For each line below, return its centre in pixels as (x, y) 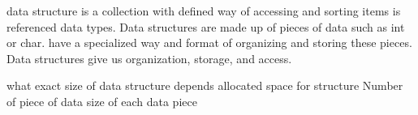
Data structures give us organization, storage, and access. (149, 58)
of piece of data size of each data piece (102, 101)
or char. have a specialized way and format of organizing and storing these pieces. (209, 43)
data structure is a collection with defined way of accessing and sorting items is (204, 11)
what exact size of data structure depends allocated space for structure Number (205, 85)
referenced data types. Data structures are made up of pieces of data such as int (206, 26)
